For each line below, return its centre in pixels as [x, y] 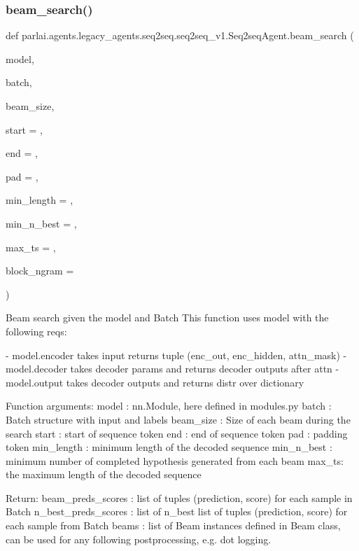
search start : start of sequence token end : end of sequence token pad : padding [177, 433]
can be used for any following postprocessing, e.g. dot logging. [139, 539]
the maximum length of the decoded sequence [104, 474]
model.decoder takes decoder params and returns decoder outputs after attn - [173, 369]
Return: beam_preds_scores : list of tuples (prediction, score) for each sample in [179, 497]
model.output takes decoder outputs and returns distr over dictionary [155, 382]
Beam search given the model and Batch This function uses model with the [167, 318]
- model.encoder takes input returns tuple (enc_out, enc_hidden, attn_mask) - [176, 355]
